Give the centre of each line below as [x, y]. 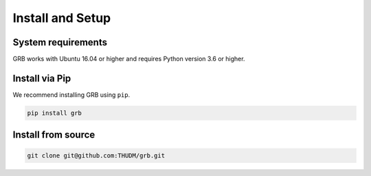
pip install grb [55, 113]
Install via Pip [42, 78]
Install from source [54, 135]
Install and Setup [62, 18]
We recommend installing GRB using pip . [71, 95]
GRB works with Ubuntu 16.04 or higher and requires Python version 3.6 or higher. [129, 59]
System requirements [60, 42]
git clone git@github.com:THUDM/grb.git [96, 155]
